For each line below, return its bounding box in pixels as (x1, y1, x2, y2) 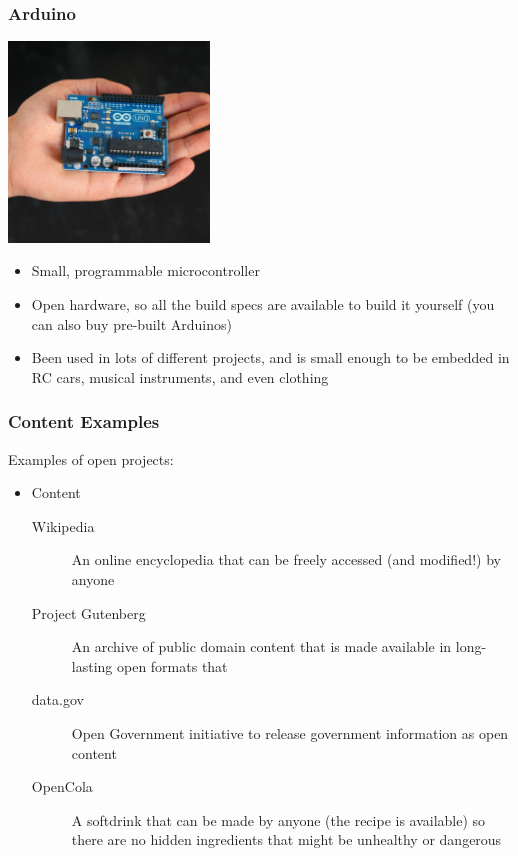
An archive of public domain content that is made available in (71, 636, 452, 657)
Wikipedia (31, 515, 95, 536)
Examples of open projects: (8, 448, 174, 469)
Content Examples (8, 409, 160, 434)
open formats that (116, 655, 228, 676)
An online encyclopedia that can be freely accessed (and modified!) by (71, 549, 501, 570)
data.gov (31, 689, 84, 710)
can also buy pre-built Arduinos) (31, 313, 232, 334)
